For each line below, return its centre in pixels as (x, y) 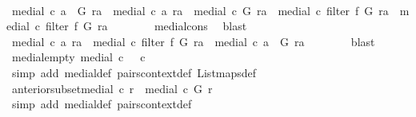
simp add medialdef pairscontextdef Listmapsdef (134, 72)
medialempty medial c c (78, 57)
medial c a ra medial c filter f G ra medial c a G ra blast (193, 41)
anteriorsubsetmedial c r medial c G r (112, 88)
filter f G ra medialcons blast (146, 26)
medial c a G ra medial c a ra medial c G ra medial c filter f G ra (200, 10)
